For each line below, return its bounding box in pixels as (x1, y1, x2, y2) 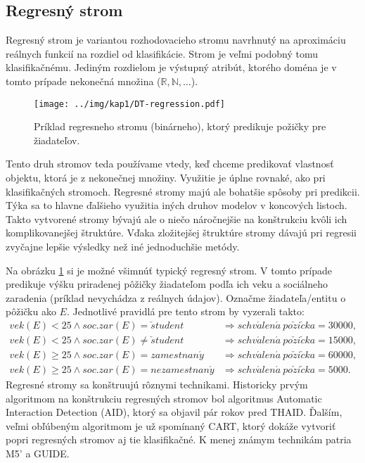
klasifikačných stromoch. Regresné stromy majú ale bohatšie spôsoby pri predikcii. (6, 184, 360, 198)
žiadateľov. (34, 132, 80, 147)
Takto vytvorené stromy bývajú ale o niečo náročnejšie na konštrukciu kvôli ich (6, 211, 347, 226)
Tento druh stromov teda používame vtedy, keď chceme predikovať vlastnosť (6, 156, 334, 171)
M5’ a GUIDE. (6, 446, 70, 461)
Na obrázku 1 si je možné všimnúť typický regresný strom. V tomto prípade (6, 262, 333, 277)
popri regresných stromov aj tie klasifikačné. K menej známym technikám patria (6, 432, 352, 447)
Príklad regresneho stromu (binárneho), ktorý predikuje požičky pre (34, 119, 326, 134)
